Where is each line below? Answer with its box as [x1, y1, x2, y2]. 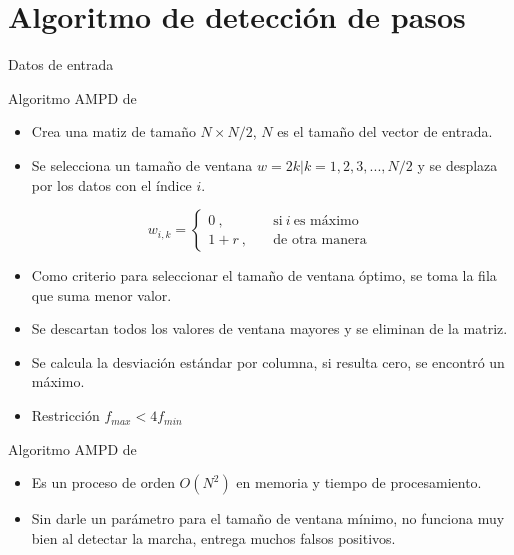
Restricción [31, 405, 100, 426]
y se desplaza [417, 154, 498, 175]
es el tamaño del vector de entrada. [277, 121, 493, 142]
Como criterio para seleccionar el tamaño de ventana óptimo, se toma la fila [31, 265, 497, 286]
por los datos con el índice [31, 174, 192, 195]
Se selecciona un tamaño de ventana [31, 154, 253, 175]
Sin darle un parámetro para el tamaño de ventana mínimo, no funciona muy [31, 508, 505, 529]
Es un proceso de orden [31, 472, 175, 493]
